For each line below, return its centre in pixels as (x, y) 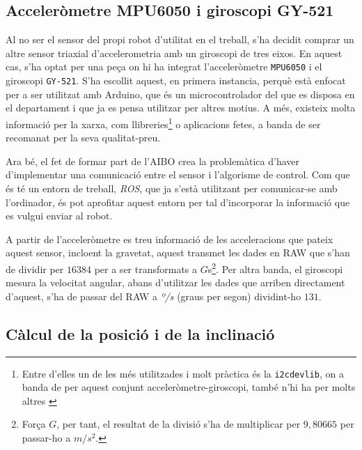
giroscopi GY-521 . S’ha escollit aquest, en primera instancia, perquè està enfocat (176, 80)
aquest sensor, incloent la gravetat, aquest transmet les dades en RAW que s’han (178, 253)
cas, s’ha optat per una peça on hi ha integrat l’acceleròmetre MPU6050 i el (164, 67)
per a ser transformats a (146, 269)
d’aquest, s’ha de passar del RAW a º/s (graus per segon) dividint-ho (154, 296)
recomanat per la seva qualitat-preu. (83, 138)
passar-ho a (46, 437)
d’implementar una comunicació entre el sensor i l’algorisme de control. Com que (178, 174)
